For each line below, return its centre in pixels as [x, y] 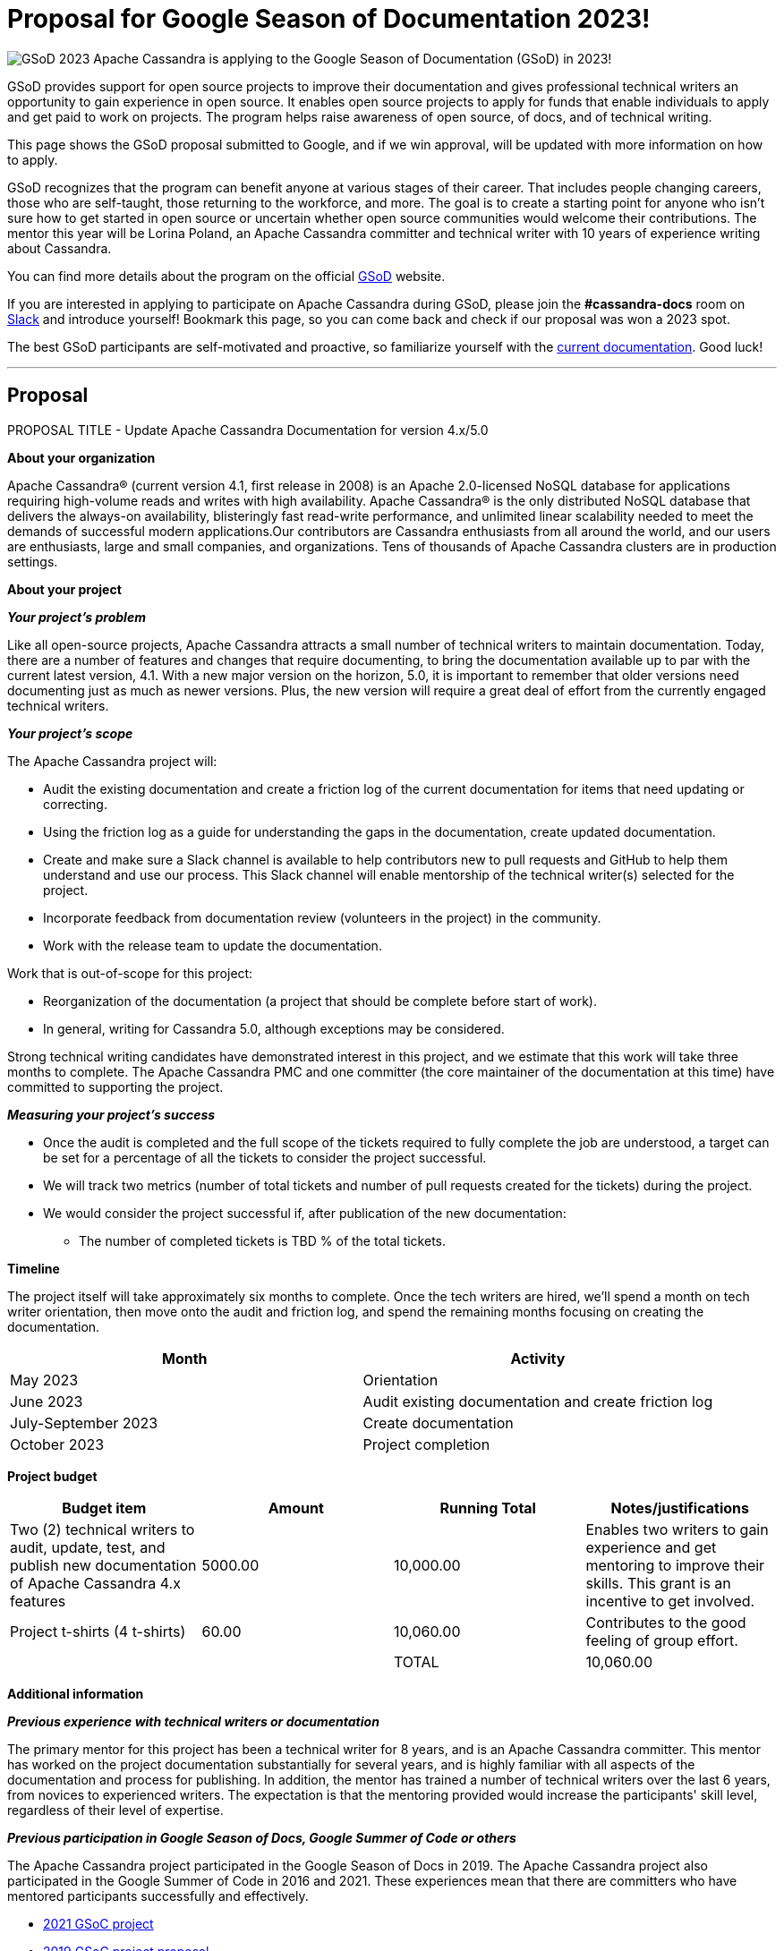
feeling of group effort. [662, 1640]
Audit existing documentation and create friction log [538, 1401]
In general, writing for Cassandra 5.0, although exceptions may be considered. [274, 1028]
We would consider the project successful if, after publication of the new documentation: [305, 1213]
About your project [64, 589]
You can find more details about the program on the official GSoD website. [226, 276]
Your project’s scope [70, 733]
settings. [33, 561]
